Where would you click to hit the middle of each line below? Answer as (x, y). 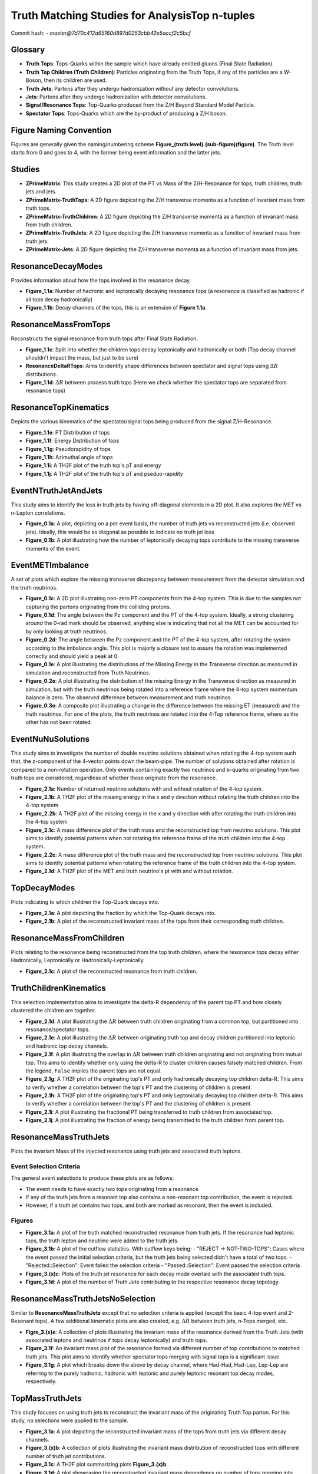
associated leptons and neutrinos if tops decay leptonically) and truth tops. (117, 1340)
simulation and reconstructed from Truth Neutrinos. (88, 673)
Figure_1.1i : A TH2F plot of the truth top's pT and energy (93, 465)
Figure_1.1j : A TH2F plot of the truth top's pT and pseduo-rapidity (105, 473)
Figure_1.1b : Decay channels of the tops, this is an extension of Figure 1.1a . (116, 308)
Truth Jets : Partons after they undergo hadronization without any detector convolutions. (132, 88)
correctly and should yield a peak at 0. (72, 656)
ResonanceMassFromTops (61, 325)
